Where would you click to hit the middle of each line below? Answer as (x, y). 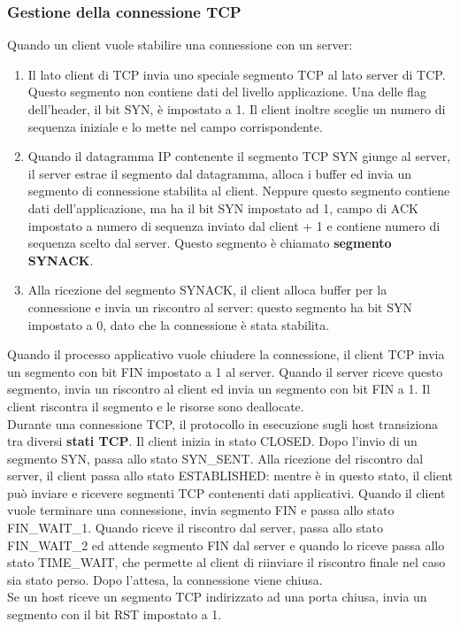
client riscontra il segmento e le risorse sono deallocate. (156, 406)
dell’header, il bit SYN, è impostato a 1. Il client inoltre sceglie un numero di (237, 109)
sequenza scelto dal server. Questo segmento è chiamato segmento (210, 243)
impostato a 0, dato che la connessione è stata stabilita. (179, 324)
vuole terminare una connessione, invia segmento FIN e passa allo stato (201, 510)
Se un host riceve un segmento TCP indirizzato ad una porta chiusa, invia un (217, 597)
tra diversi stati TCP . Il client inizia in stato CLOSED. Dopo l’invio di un (212, 441)
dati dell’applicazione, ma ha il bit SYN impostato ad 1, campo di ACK (223, 207)
